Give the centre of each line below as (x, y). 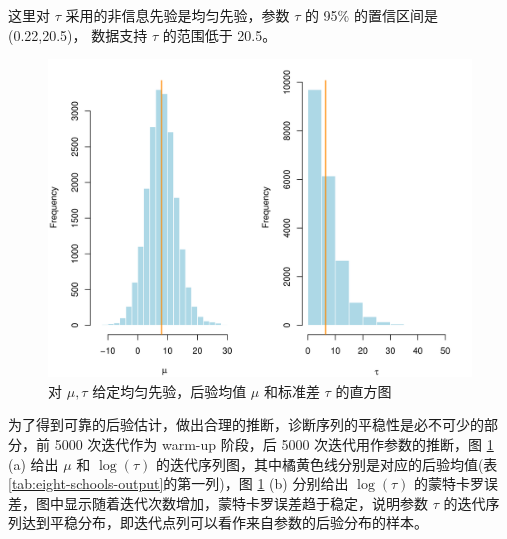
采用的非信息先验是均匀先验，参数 (177, 15)
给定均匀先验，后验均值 (169, 390)
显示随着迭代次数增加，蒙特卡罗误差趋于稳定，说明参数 (245, 502)
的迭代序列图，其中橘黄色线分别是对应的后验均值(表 (326, 463)
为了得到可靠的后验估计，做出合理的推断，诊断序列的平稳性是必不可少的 (246, 424)
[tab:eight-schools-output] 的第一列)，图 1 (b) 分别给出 (178, 483)
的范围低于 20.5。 (219, 34)
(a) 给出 (33, 463)
